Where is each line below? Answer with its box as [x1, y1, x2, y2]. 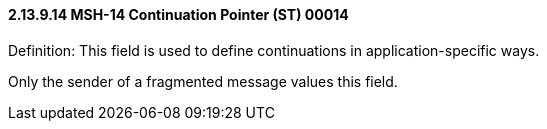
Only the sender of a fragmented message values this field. [8, 72, 398, 90]
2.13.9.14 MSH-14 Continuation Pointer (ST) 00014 [8, 6, 349, 23]
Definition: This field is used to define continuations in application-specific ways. [8, 41, 540, 59]
